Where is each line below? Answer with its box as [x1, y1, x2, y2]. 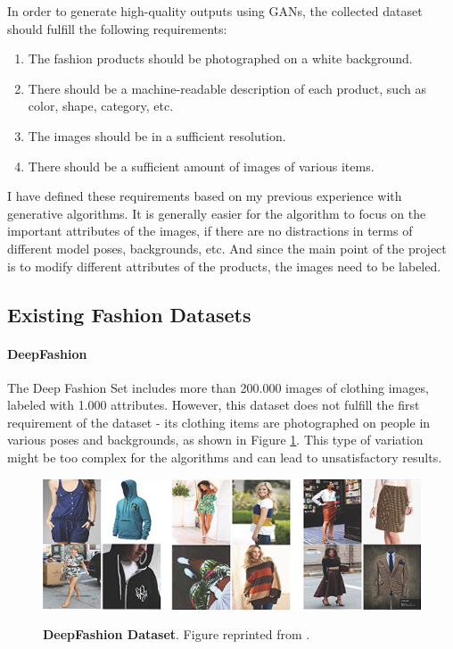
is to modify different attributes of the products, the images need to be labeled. [7, 256, 441, 275]
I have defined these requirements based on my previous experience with [7, 187, 402, 205]
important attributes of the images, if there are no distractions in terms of [7, 221, 413, 240]
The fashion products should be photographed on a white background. [28, 49, 413, 68]
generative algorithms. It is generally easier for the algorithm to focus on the [7, 204, 426, 222]
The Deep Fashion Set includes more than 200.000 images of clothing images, [7, 378, 429, 396]
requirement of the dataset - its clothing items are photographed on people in [7, 412, 431, 431]
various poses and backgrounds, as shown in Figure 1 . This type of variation [7, 430, 424, 449]
